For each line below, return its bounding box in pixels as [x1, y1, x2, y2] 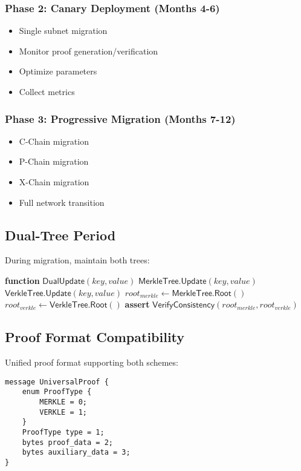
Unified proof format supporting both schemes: [5, 355, 178, 368]
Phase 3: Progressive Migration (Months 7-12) [5, 111, 236, 126]
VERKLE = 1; [39, 407, 88, 417]
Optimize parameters [19, 65, 97, 77]
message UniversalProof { [5, 377, 109, 386]
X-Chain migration [19, 176, 89, 188]
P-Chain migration [19, 155, 89, 168]
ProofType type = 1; [22, 427, 105, 436]
